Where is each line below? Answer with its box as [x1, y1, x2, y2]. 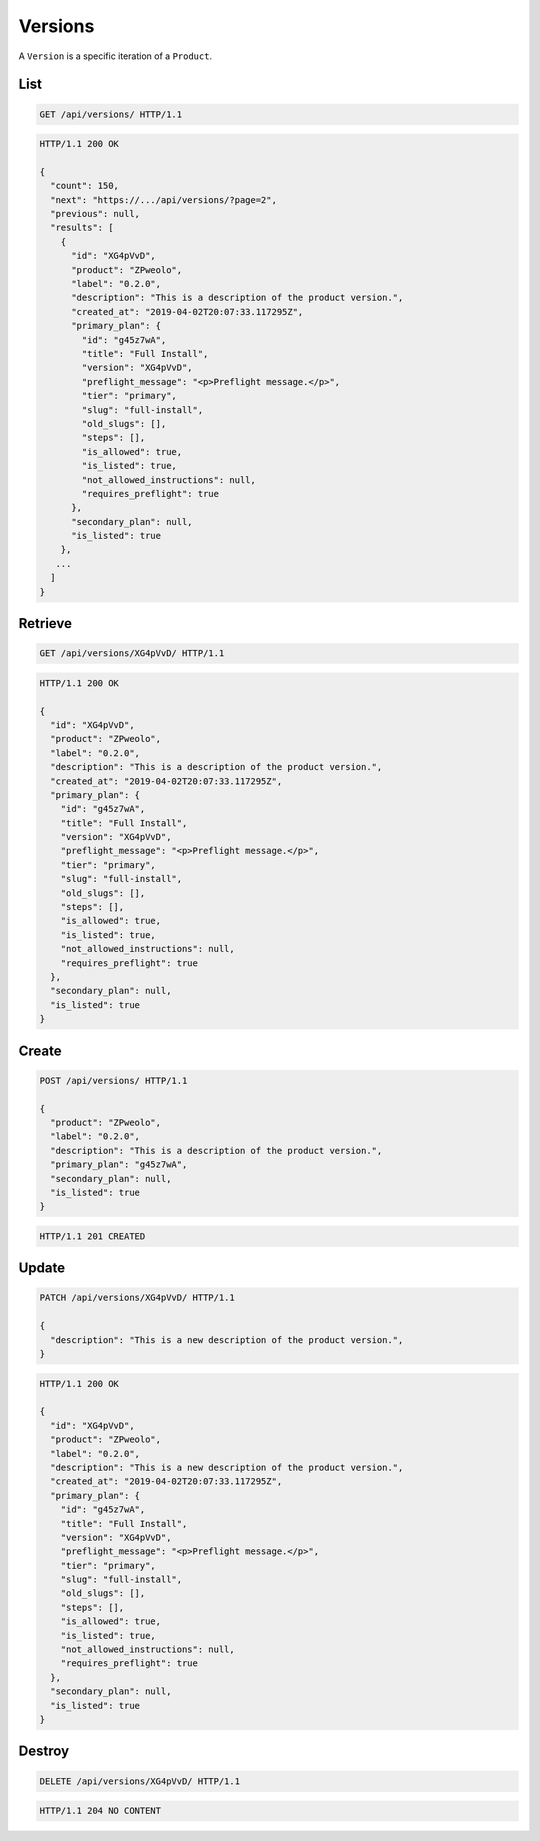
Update [18, 1260, 66, 1277]
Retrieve [18, 615, 72, 632]
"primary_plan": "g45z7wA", [50, 1159, 188, 1170]
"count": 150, [50, 180, 120, 192]
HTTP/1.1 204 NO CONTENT [39, 1805, 162, 1817]
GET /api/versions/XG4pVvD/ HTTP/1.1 [39, 648, 225, 659]
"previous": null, [50, 208, 140, 220]
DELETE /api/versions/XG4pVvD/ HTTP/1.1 [39, 1775, 240, 1787]
